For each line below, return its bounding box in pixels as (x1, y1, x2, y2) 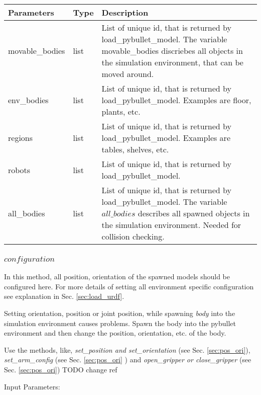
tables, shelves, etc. (101, 143, 169, 155)
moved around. (101, 68, 154, 80)
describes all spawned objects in (138, 207, 250, 219)
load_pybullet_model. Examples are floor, (101, 94, 251, 106)
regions (8, 132, 33, 143)
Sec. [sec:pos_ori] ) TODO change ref (4, 364, 117, 375)
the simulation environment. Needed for (101, 219, 241, 230)
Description (101, 7, 149, 18)
